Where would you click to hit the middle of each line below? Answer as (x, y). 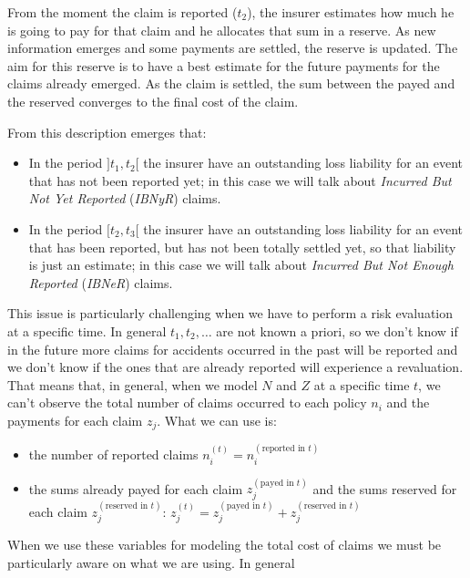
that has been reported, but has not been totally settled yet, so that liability (242, 247)
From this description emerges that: (107, 132)
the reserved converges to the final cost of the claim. (153, 101)
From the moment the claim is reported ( (123, 12)
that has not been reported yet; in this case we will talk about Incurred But (240, 180)
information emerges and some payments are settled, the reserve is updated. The (233, 48)
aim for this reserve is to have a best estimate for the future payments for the (224, 65)
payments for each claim (75, 420)
